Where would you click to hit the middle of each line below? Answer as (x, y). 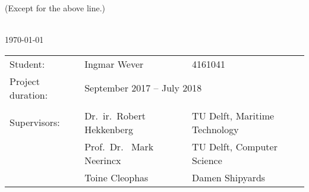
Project (25, 81)
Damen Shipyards (229, 177)
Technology (215, 129)
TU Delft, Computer (235, 146)
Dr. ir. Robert (115, 115)
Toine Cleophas (116, 177)
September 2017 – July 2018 (143, 88)
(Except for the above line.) (55, 8)
